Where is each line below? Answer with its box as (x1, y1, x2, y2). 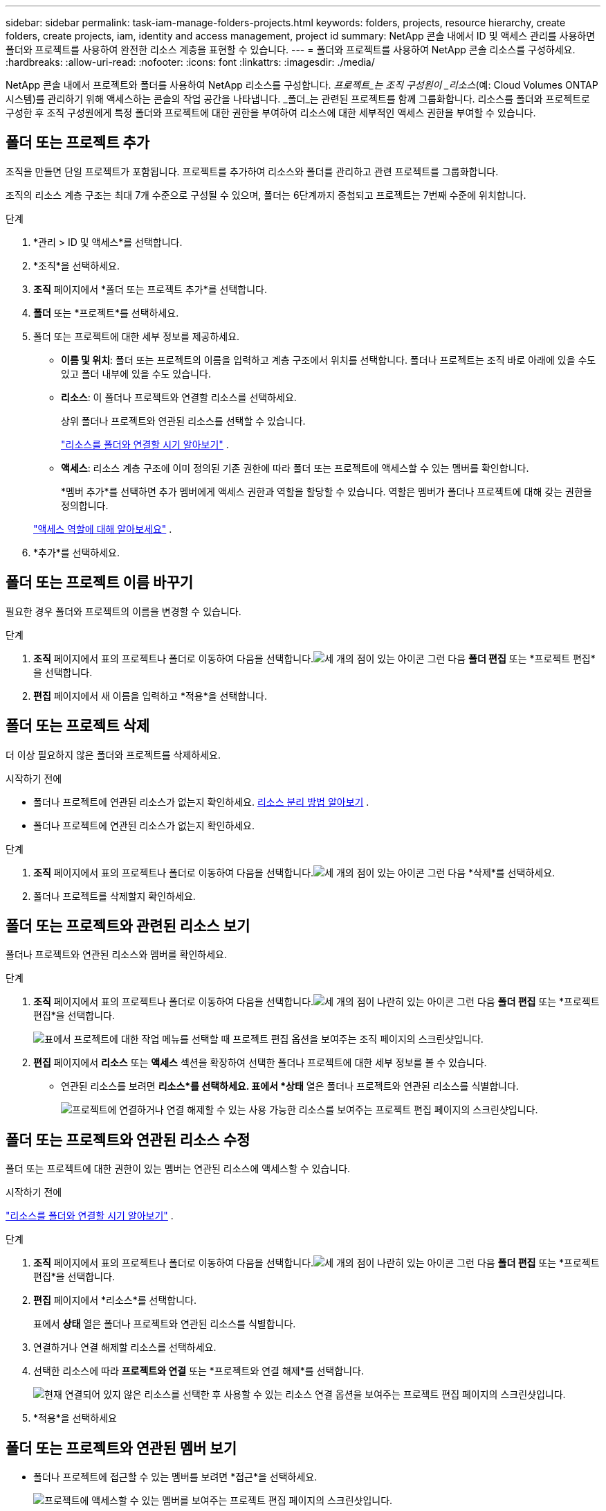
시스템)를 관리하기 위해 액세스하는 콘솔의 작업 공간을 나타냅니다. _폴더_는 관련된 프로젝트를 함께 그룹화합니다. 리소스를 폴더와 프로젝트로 (6, 93, 590, 105)
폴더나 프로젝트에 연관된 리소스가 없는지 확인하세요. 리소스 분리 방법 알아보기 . (33, 795, 369, 808)
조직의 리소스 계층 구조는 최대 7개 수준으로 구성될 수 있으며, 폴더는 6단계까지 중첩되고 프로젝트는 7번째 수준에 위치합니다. (6, 188, 526, 201)
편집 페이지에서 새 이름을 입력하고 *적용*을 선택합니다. (33, 689, 267, 702)
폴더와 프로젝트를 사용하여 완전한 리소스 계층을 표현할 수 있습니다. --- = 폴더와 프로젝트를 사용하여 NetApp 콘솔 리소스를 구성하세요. (6, 44, 576, 55)
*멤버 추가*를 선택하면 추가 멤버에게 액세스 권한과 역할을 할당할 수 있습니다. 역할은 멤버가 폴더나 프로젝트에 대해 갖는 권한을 (61, 485, 592, 497)
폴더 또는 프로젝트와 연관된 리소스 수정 (6, 1131, 250, 1149)
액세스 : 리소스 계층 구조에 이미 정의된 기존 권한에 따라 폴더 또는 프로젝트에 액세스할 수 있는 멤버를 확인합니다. (61, 461, 529, 474)
